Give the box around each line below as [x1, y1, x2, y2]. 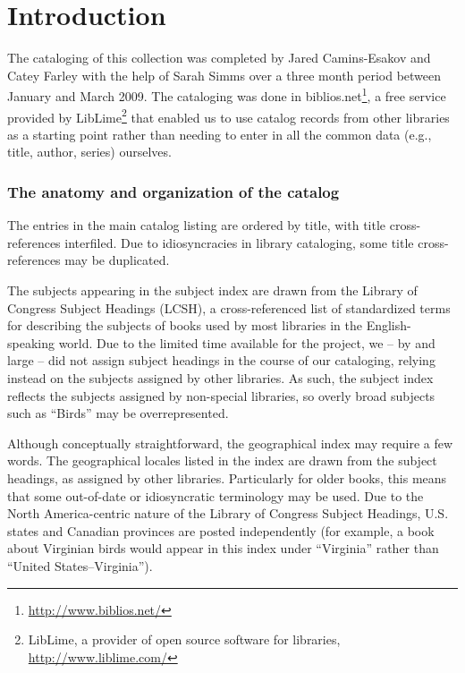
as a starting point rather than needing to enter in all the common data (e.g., [7, 124, 432, 143]
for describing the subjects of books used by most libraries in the [7, 316, 362, 335]
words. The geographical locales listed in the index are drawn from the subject [7, 451, 437, 470]
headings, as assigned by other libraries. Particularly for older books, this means [7, 468, 447, 487]
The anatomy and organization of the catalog [7, 180, 340, 202]
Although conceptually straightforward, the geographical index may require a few [7, 433, 453, 452]
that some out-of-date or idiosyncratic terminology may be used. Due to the [7, 486, 424, 505]
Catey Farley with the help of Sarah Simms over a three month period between [7, 65, 442, 84]
